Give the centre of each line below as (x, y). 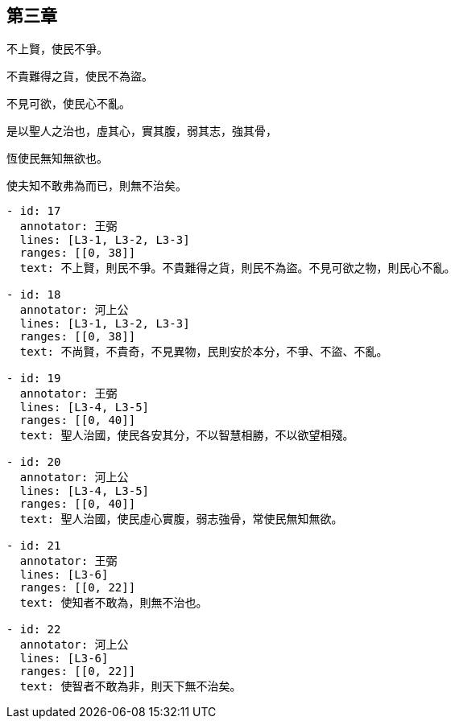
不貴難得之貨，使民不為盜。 (80, 76)
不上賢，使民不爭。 (57, 49)
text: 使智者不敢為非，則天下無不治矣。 (130, 687)
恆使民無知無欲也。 (57, 159)
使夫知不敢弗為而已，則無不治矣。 (97, 186)
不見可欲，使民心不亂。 (68, 104)
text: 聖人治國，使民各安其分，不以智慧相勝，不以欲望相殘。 (187, 436)
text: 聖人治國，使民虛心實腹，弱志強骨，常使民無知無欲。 (181, 519)
